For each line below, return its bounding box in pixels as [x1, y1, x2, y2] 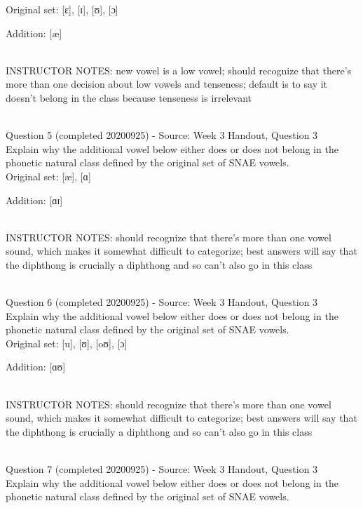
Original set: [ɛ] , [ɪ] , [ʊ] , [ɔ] [6, 2, 118, 16]
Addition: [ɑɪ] [6, 192, 63, 207]
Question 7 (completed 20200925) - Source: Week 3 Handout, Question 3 [6, 462, 318, 476]
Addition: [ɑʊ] [6, 359, 66, 374]
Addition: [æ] [6, 25, 62, 40]
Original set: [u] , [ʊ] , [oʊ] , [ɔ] [6, 335, 128, 350]
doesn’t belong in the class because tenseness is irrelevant [6, 90, 252, 105]
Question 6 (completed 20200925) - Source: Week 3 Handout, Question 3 [6, 295, 318, 309]
